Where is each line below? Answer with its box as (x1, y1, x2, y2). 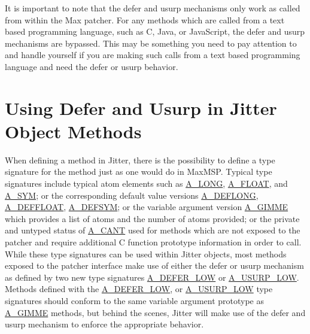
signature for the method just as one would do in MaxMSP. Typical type (5, 165, 272, 178)
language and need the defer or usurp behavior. (5, 60, 178, 72)
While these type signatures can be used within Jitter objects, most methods (5, 247, 287, 260)
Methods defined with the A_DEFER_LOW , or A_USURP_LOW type (5, 283, 273, 295)
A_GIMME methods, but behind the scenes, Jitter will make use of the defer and (5, 306, 306, 318)
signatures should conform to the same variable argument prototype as (5, 294, 265, 306)
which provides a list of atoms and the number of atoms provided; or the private (5, 212, 300, 224)
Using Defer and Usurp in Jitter (5, 95, 277, 120)
